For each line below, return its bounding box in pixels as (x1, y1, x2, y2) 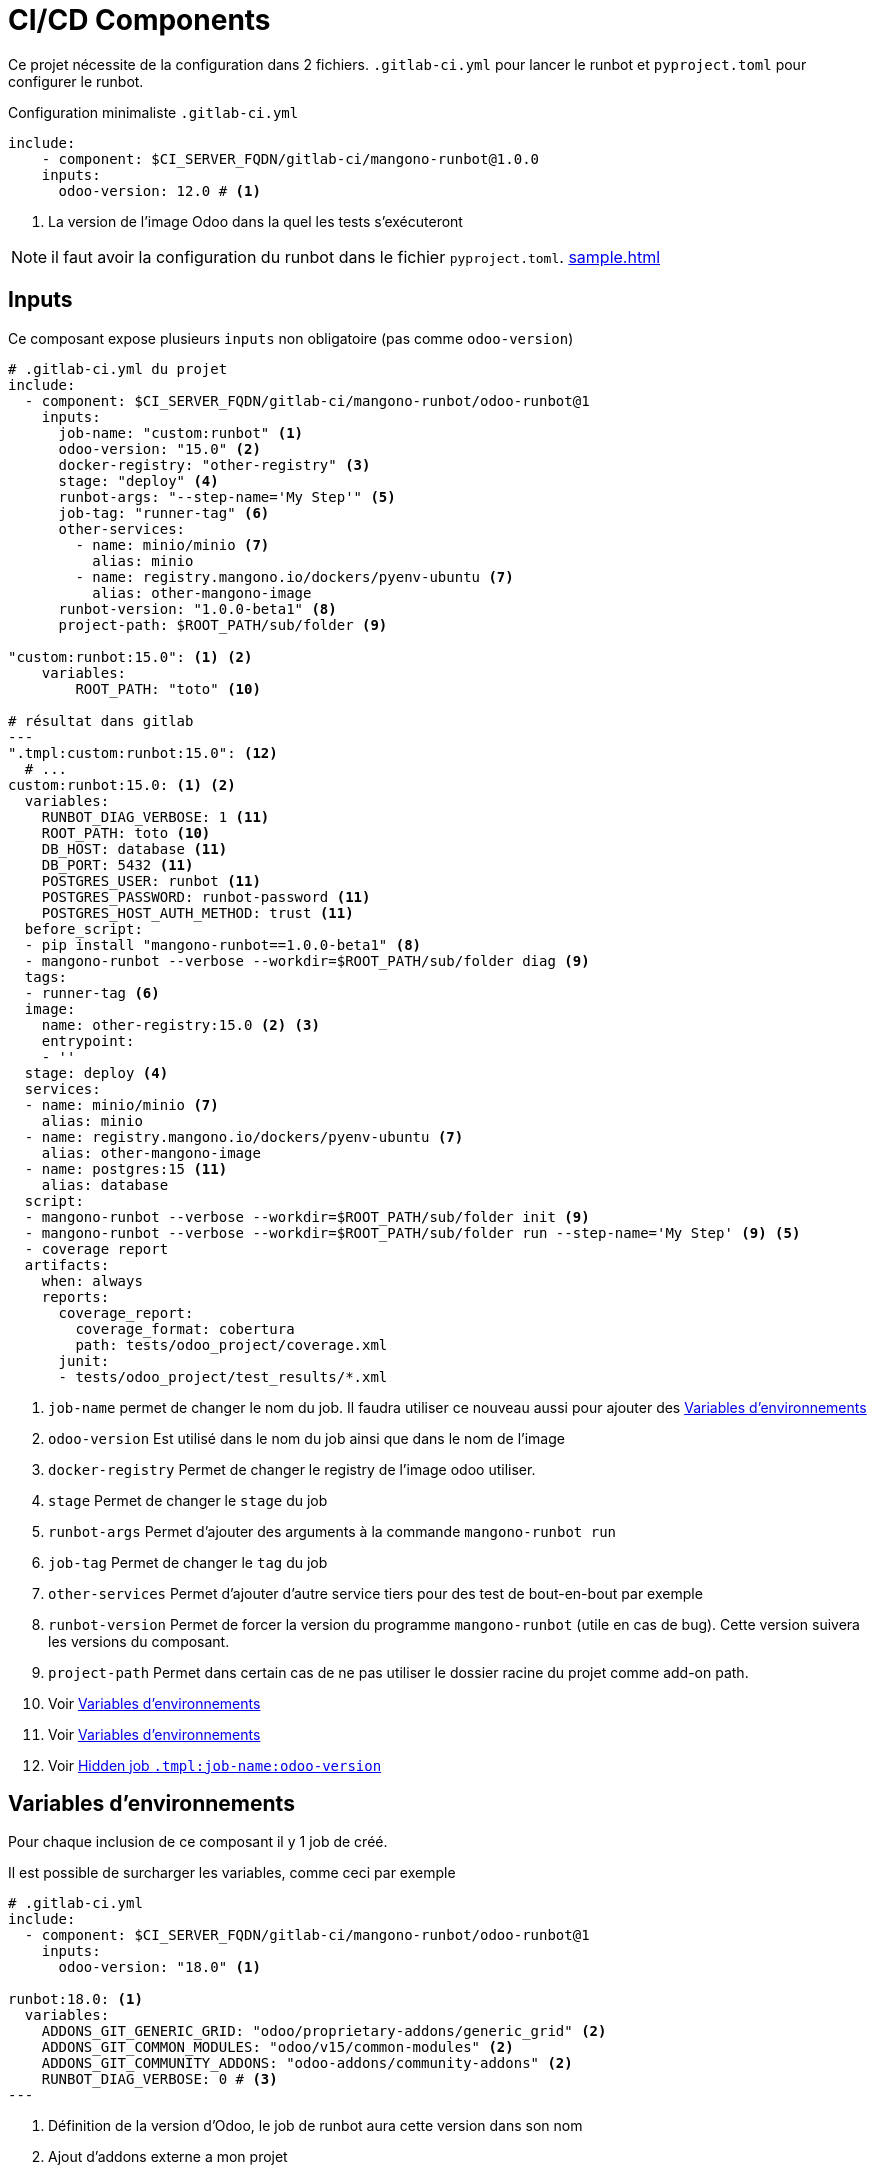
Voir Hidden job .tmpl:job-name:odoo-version (48, 1756, 382, 1774)
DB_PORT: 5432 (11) (41, 856, 194, 873)
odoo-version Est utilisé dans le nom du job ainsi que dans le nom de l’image (48, 1429, 565, 1447)
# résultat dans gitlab (8, 712, 194, 729)
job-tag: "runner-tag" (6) (58, 504, 270, 521)
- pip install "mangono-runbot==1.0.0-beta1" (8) (24, 936, 422, 953)
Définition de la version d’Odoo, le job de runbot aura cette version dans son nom (48, 2117, 583, 2135)
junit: (58, 1352, 110, 1369)
